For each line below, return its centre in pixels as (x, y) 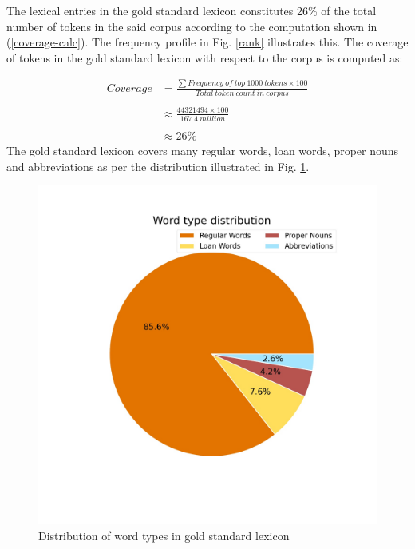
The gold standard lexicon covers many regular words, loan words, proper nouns (203, 150)
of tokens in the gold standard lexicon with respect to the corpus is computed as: (205, 57)
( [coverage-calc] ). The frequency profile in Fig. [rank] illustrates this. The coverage (207, 42)
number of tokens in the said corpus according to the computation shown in (192, 26)
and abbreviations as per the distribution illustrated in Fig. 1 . (158, 166)
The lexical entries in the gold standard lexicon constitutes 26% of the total (192, 10)
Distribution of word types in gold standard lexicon (164, 535)
